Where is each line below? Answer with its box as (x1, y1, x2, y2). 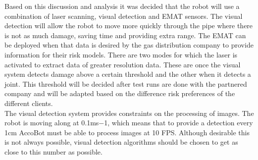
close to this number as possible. (4, 146, 103, 157)
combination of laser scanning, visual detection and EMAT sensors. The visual (4, 10, 243, 21)
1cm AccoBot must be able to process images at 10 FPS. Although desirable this (4, 127, 250, 137)
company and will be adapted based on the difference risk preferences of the (4, 88, 235, 99)
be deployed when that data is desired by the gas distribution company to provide (4, 40, 254, 50)
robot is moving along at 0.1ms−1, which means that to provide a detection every (4, 117, 253, 128)
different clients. (4, 98, 53, 108)
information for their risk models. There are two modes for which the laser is (4, 49, 238, 59)
